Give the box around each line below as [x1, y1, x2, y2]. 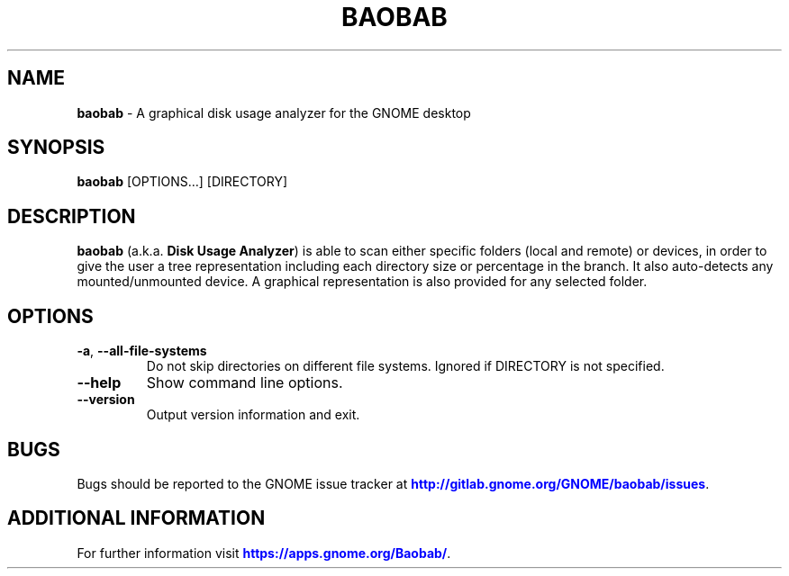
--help [77, 373, 122, 392]
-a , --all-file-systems [77, 343, 207, 359]
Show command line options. [146, 373, 343, 392]
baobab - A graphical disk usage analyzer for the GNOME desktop [77, 104, 471, 121]
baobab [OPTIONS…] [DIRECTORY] [77, 174, 288, 190]
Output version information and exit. [146, 407, 360, 423]
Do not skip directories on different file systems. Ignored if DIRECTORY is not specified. [146, 358, 665, 374]
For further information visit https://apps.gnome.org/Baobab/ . [77, 544, 451, 561]
